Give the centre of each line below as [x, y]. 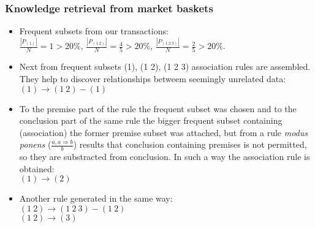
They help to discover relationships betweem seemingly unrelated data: [153, 79]
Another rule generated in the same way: [96, 198]
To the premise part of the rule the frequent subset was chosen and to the [158, 108]
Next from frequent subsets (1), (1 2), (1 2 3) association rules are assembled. [165, 66]
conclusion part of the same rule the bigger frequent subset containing [151, 120]
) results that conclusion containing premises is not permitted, [190, 144]
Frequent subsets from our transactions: [94, 31]
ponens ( [35, 144]
